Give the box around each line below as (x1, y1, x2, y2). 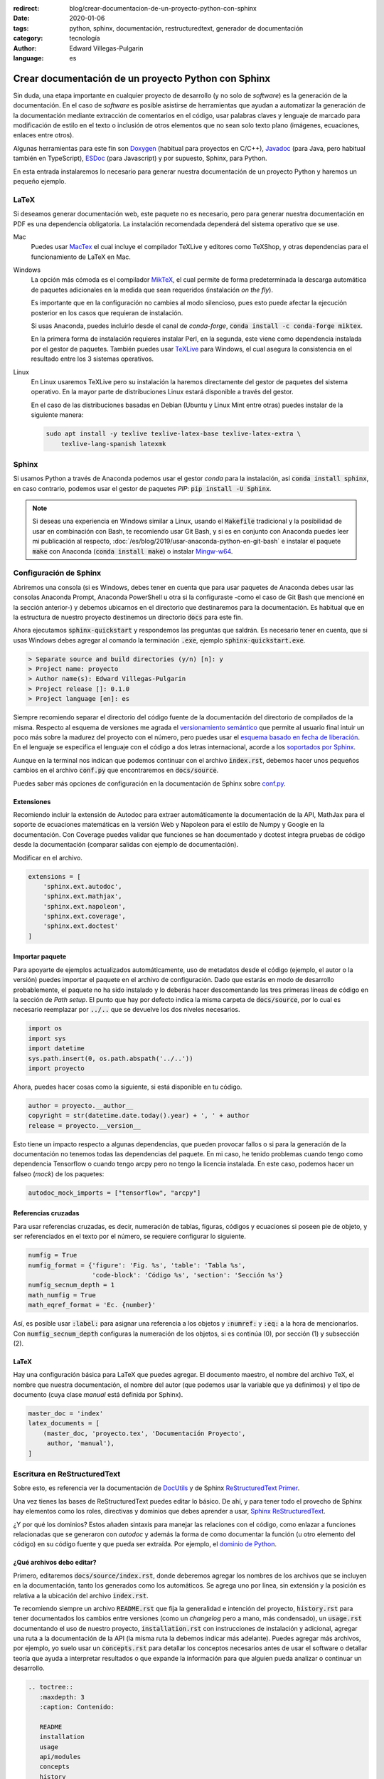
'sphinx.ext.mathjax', (43, 892, 122, 900)
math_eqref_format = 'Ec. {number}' (28, 1301, 156, 1309)
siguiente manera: (31, 411, 84, 419)
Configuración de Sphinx (13, 568, 102, 578)
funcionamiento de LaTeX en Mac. (31, 253, 132, 261)
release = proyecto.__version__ (28, 1121, 142, 1129)
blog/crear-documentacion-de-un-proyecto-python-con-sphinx (69, 4, 257, 12)
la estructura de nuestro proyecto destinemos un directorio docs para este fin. (13, 613, 243, 621)
